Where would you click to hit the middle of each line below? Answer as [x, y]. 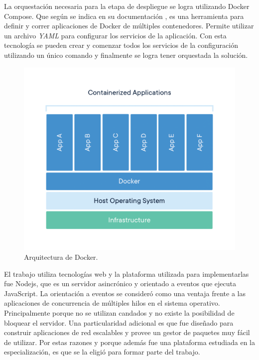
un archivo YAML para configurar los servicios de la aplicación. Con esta [115, 35]
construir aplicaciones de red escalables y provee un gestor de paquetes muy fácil [127, 332]
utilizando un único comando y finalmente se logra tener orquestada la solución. [126, 55]
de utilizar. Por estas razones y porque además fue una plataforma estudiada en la [129, 342]
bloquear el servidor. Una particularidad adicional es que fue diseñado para [119, 322]
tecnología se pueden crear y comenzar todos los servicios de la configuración [121, 45]
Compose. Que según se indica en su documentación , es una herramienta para [124, 16]
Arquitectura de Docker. [61, 257]
